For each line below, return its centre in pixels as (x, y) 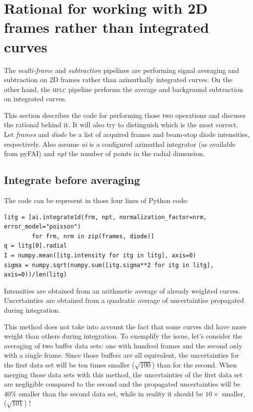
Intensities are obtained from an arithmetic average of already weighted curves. (122, 290)
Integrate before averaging (72, 180)
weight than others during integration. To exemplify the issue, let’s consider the (123, 336)
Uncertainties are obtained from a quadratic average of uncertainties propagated (124, 300)
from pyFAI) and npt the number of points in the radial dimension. (105, 153)
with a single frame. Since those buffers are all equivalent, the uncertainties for (122, 355)
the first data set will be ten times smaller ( (69, 364)
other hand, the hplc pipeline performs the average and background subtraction (124, 89)
